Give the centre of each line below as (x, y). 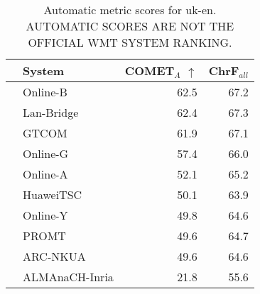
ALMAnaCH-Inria (68, 277)
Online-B (45, 92)
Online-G (46, 153)
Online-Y (45, 215)
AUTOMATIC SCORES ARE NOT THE (130, 26)
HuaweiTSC (53, 194)
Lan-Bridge (51, 112)
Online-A (45, 174)
